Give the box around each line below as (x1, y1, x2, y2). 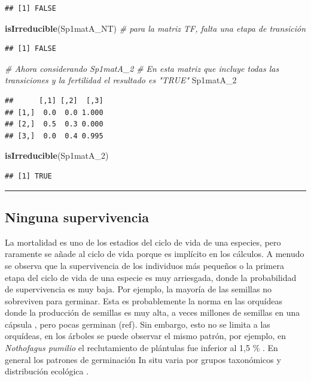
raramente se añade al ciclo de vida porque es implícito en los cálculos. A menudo (5, 247, 304, 260)
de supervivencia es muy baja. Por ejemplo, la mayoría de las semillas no (5, 283, 272, 295)
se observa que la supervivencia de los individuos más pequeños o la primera (5, 259, 284, 271)
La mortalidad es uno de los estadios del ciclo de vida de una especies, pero (5, 235, 281, 248)
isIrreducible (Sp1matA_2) (5, 149, 109, 162)
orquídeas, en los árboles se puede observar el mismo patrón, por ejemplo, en (5, 329, 286, 342)
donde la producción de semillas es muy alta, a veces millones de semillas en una (5, 306, 300, 319)
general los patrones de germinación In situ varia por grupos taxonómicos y (5, 353, 281, 365)
